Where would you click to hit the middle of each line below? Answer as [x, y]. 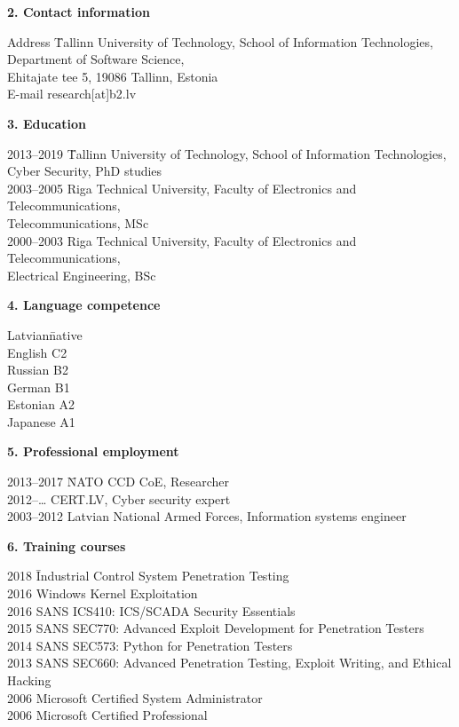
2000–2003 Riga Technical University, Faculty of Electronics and [182, 240]
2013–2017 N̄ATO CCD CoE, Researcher [118, 482]
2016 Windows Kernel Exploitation [103, 593]
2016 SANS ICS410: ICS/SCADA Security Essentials [151, 610]
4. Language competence [84, 305]
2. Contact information [79, 12]
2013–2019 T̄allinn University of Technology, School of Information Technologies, [227, 153]
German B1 [39, 387]
